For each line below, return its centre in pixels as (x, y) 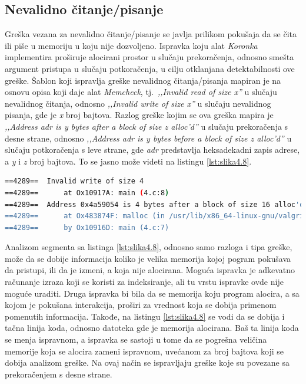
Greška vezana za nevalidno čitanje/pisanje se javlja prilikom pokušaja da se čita (151, 34)
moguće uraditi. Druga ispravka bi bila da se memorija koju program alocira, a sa (152, 293)
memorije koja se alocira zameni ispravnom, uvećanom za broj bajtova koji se (144, 351)
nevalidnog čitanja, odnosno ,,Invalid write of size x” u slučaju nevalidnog (138, 103)
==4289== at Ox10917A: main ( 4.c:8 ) (87, 193)
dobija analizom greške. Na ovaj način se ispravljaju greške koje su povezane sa (147, 362)
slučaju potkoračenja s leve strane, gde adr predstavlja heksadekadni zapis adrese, (152, 150)
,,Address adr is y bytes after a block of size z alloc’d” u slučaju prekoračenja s (147, 126)
